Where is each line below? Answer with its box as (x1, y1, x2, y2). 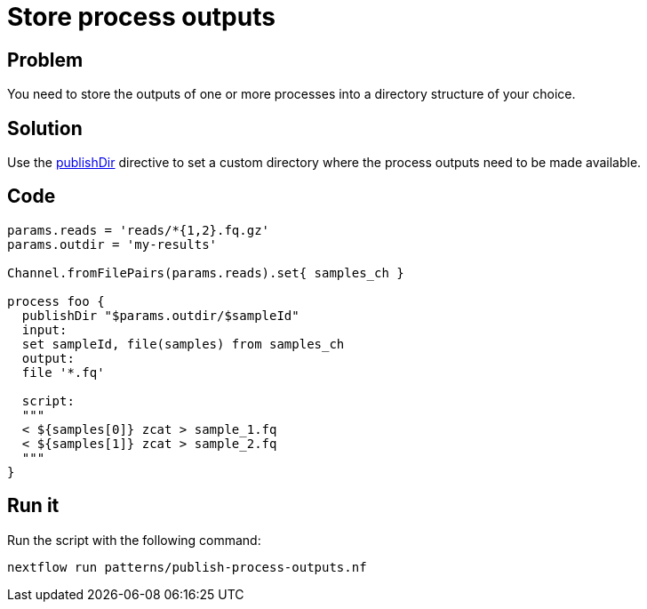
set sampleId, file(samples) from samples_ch (21, 336, 345, 351)
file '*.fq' (21, 365, 105, 380)
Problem (7, 48, 84, 71)
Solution (7, 116, 83, 140)
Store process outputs (7, 2, 276, 32)
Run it (7, 494, 60, 517)
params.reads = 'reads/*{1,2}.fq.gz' (7, 222, 270, 237)
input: (21, 322, 68, 337)
